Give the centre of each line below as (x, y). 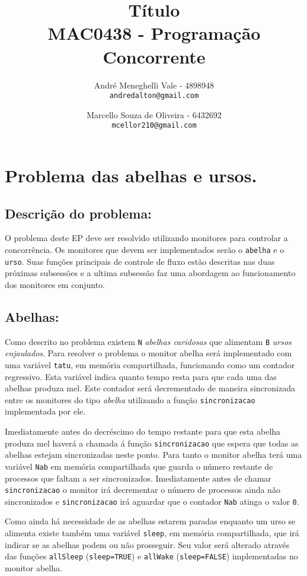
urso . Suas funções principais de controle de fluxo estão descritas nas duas (140, 261)
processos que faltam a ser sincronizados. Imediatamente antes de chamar (138, 478)
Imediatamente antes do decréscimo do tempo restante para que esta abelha (143, 431)
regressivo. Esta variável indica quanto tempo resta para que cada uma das (141, 376)
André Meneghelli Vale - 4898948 (154, 85)
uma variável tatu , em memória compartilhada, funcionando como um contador (150, 364)
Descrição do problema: (78, 213)
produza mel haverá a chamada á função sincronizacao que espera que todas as (152, 443)
